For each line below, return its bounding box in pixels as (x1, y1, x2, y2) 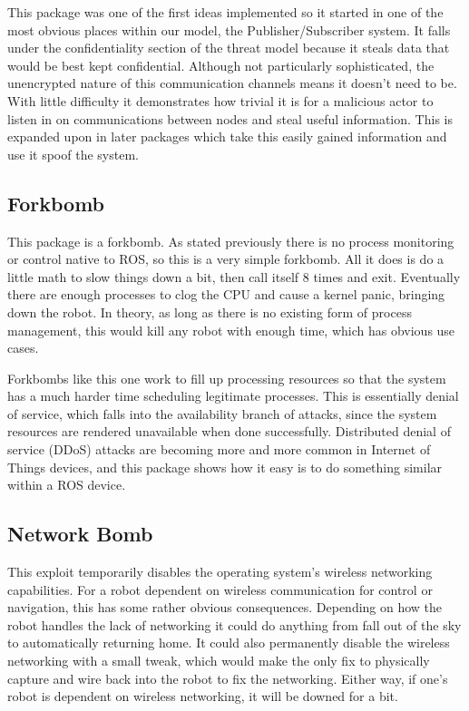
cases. (7, 338, 39, 357)
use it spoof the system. (7, 144, 139, 163)
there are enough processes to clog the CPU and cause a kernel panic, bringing (7, 285, 445, 304)
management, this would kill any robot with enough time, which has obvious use (7, 320, 455, 339)
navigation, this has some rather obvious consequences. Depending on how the (7, 598, 443, 617)
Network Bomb (7, 520, 153, 548)
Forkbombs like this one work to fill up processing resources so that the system (7, 368, 446, 387)
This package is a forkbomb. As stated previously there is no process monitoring (7, 231, 454, 250)
